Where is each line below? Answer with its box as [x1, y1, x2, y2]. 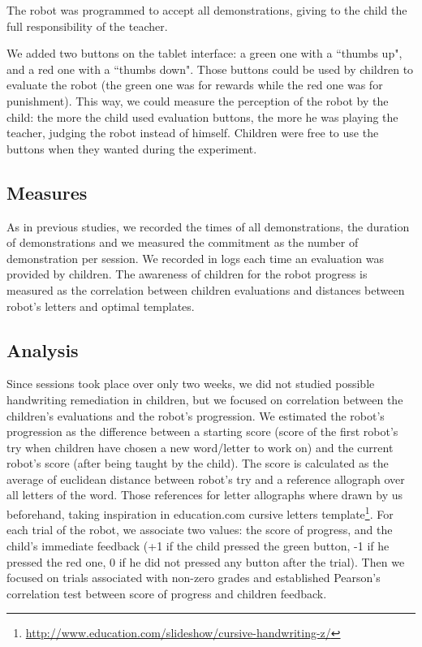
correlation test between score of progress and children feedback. [6, 584, 327, 602]
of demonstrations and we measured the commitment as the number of [6, 234, 359, 251]
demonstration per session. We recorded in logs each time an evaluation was [6, 249, 384, 266]
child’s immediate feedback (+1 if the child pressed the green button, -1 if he [6, 537, 390, 554]
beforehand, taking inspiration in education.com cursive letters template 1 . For [6, 503, 394, 522]
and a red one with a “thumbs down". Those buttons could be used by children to [6, 60, 414, 77]
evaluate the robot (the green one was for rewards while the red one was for [6, 76, 383, 93]
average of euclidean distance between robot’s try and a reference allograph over [6, 470, 405, 487]
